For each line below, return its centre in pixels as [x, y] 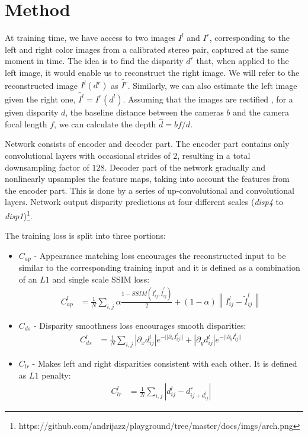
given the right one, [40, 99]
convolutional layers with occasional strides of [88, 155]
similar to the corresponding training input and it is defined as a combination [159, 267]
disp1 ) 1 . [19, 214]
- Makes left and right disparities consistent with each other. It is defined [165, 363]
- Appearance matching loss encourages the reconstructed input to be [160, 255]
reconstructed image [41, 85]
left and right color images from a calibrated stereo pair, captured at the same [147, 49]
